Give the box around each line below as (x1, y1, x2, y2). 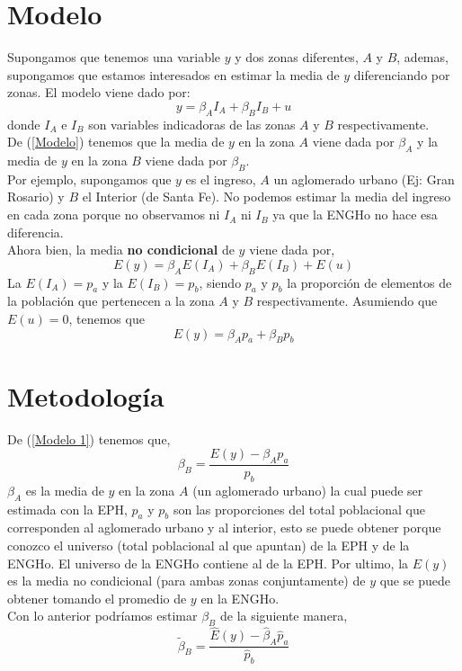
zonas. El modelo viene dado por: (7, 83, 191, 102)
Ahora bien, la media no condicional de (7, 240, 235, 259)
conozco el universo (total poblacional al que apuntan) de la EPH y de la (7, 535, 410, 554)
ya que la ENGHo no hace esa (272, 205, 438, 224)
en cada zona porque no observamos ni (7, 205, 220, 224)
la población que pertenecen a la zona (7, 291, 215, 310)
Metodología (7, 377, 164, 414)
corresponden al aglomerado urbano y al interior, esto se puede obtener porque (7, 518, 441, 537)
